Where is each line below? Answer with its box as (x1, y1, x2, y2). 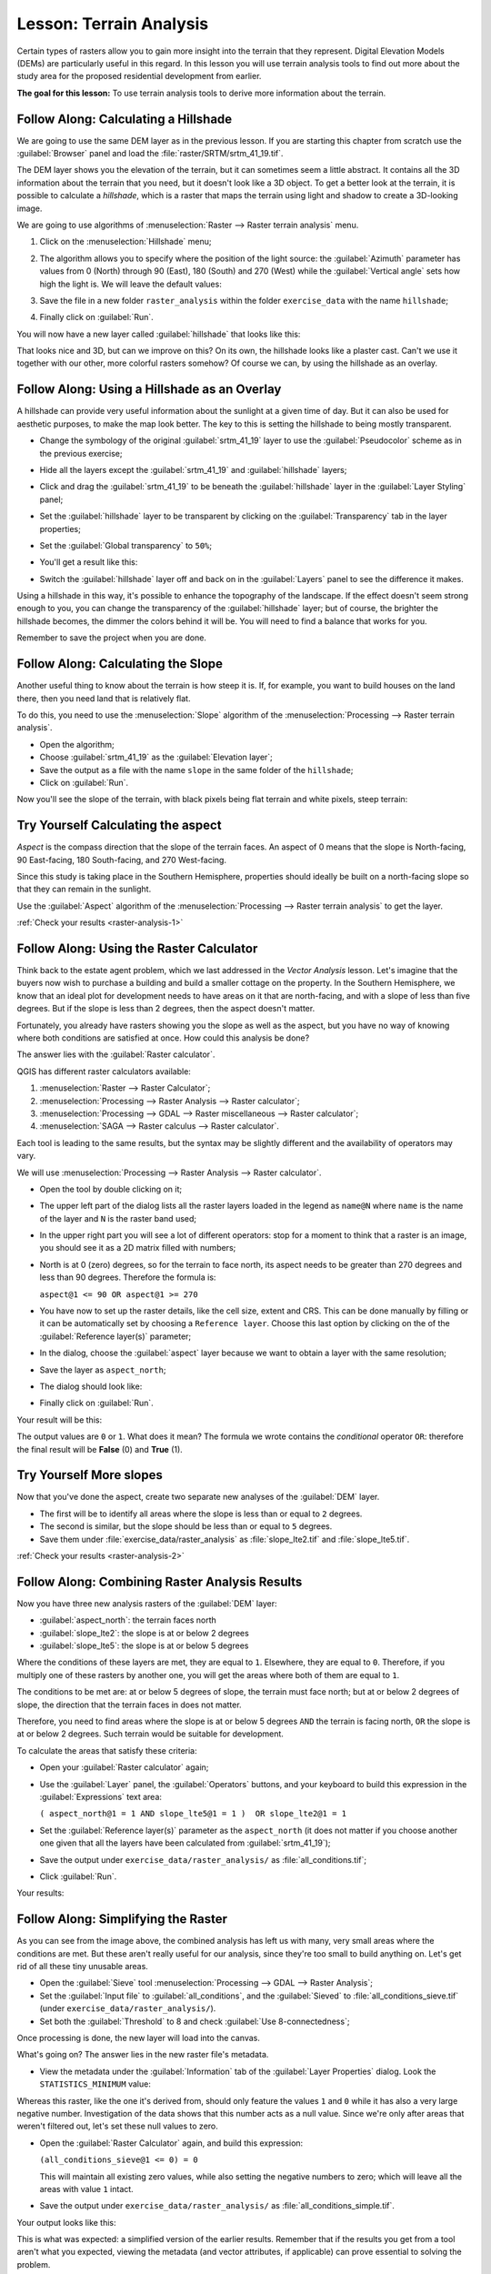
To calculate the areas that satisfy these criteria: (16, 1745, 197, 1756)
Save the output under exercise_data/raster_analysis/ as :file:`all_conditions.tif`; (39, 1854, 367, 1865)
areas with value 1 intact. (39, 2183, 134, 2194)
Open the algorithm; (39, 739, 115, 750)
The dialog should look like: (39, 1381, 143, 1392)
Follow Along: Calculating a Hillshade (16, 111, 233, 126)
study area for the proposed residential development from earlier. (16, 71, 262, 82)
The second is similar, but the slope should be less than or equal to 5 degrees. (39, 1521, 333, 1532)
